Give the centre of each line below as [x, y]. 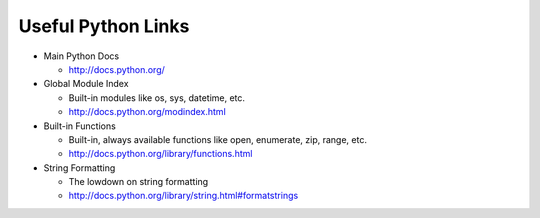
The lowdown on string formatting [138, 182]
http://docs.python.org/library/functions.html [160, 154]
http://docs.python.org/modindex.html [147, 112]
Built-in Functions [80, 126]
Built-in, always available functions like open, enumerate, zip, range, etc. [217, 139]
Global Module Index [86, 84]
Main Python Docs [81, 56]
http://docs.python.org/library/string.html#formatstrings [183, 196]
